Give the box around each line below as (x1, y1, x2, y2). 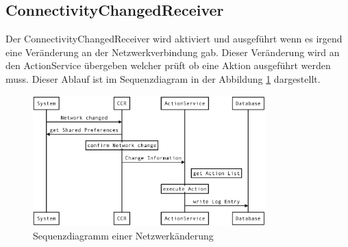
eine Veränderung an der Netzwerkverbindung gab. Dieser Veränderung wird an (5, 44, 340, 59)
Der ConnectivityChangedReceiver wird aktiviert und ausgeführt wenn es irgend (5, 31, 343, 46)
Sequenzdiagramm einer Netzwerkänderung (33, 228, 214, 242)
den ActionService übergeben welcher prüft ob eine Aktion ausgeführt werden (5, 58, 331, 73)
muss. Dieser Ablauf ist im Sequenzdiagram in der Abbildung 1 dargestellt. (5, 71, 321, 86)
